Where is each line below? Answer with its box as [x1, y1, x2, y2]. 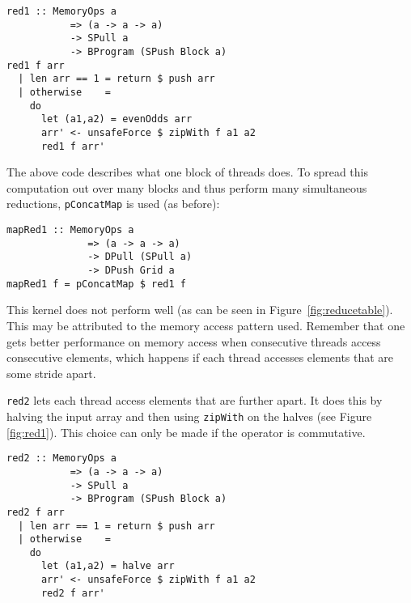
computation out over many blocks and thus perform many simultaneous [6, 179, 367, 196]
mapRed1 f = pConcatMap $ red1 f [6, 278, 186, 290]
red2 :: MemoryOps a [6, 452, 117, 465]
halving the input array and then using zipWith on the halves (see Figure [6, 407, 372, 424]
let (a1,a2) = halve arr [40, 560, 175, 572]
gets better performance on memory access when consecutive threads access [6, 333, 381, 350]
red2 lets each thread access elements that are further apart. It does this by [6, 392, 383, 409]
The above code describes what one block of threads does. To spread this [6, 163, 368, 180]
